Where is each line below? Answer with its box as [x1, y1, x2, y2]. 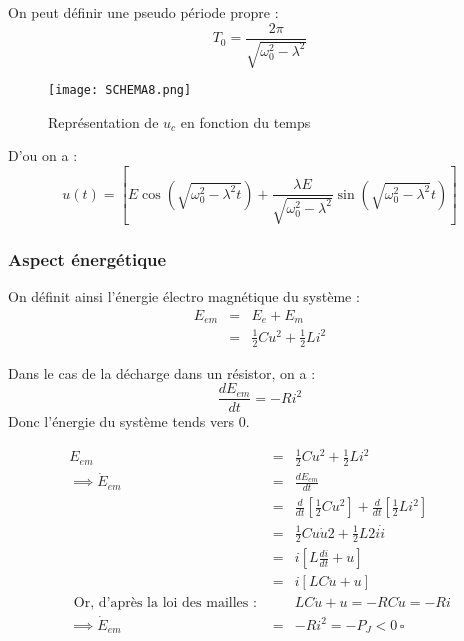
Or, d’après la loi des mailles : [73, 595, 257, 610]
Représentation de [48, 111, 159, 132]
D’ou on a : [8, 145, 78, 166]
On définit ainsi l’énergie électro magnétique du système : [8, 286, 360, 307]
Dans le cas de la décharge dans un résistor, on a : [8, 362, 316, 383]
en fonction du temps [180, 111, 311, 132]
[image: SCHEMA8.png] [48, 83, 192, 98]
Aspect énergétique [8, 246, 167, 271]
